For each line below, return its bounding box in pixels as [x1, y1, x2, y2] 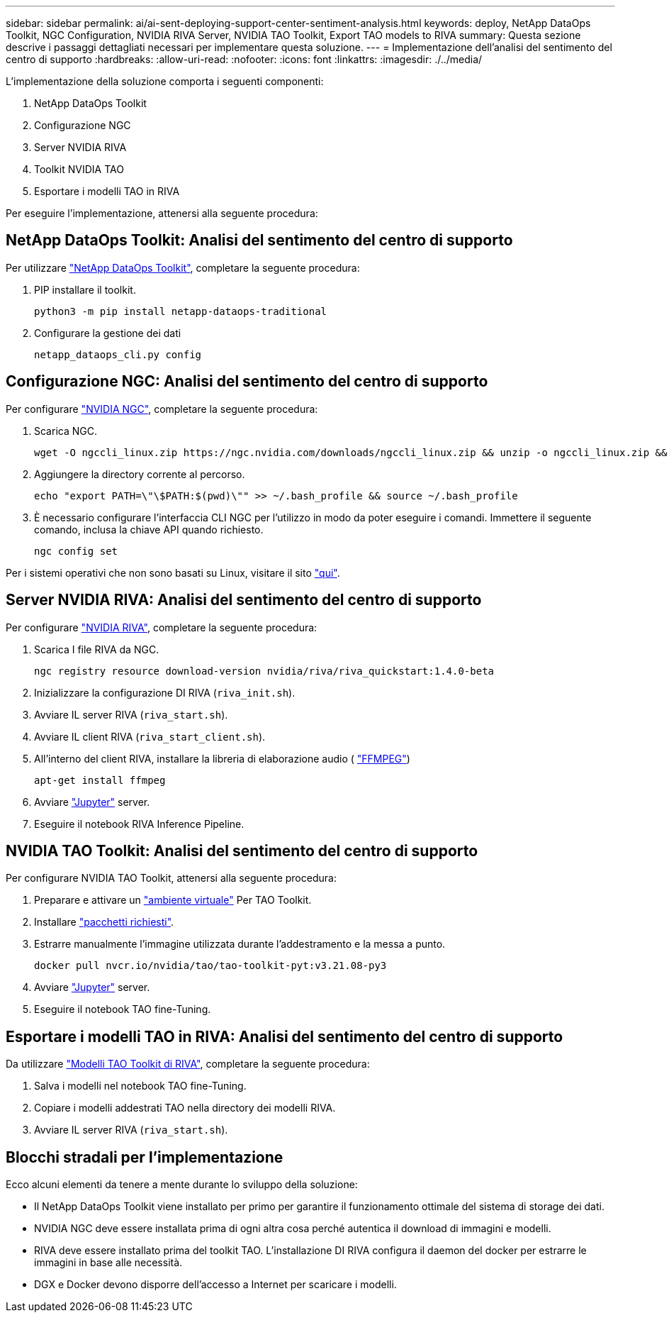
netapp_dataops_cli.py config [34, 348, 202, 360]
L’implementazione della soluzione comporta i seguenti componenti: [6, 75, 324, 87]
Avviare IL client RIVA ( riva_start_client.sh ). [34, 730, 266, 743]
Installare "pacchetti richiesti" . [34, 916, 174, 929]
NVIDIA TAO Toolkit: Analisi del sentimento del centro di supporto [6, 841, 478, 860]
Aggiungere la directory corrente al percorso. [34, 467, 245, 480]
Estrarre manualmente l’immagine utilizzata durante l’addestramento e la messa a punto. [34, 938, 446, 951]
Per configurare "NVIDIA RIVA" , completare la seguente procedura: [6, 621, 317, 633]
